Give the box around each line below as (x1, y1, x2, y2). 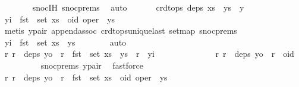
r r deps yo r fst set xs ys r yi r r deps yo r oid (4, 47, 294, 60)
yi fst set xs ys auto (4, 36, 127, 48)
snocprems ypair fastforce (40, 59, 143, 71)
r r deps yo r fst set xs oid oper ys (4, 70, 168, 83)
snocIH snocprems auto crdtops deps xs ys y (32, 1, 244, 13)
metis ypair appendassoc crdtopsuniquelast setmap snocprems (4, 24, 237, 37)
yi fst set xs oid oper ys (4, 12, 115, 25)
